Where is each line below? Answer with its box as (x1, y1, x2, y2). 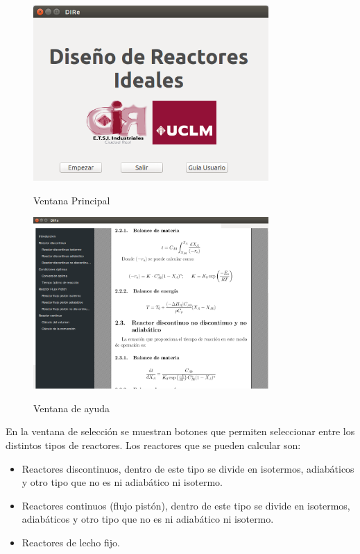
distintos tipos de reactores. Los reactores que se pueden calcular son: (6, 437, 301, 452)
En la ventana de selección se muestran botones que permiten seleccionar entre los (6, 424, 355, 439)
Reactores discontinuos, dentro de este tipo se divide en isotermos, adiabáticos (22, 461, 354, 475)
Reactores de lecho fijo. (22, 535, 120, 549)
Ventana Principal (33, 193, 110, 207)
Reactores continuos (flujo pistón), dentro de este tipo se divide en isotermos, (22, 498, 350, 512)
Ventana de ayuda (33, 400, 110, 415)
